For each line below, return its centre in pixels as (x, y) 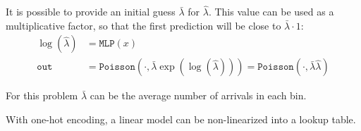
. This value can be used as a (271, 12)
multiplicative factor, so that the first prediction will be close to (143, 25)
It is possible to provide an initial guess (91, 12)
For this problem (42, 95)
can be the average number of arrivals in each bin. (198, 95)
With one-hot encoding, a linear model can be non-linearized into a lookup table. (181, 119)
